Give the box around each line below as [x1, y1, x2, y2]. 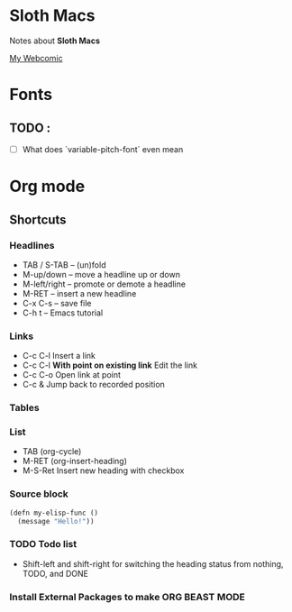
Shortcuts [9, 212, 67, 227]
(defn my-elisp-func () [9, 508, 99, 517]
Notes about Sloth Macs [9, 35, 101, 46]
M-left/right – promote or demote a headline [22, 279, 187, 289]
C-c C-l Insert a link [22, 351, 96, 361]
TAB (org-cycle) [22, 446, 82, 457]
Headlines [9, 239, 55, 251]
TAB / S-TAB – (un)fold [22, 259, 106, 270]
